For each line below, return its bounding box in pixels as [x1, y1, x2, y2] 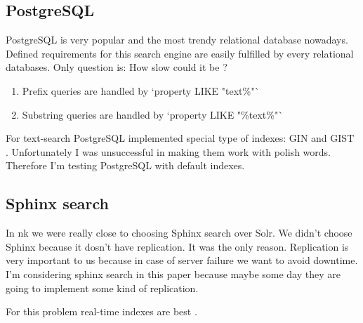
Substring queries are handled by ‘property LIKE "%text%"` [22, 107, 284, 121]
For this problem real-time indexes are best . [6, 304, 197, 319]
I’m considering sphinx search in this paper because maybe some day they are [6, 266, 341, 281]
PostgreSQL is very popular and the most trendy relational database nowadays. [6, 32, 348, 47]
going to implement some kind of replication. [6, 280, 199, 295]
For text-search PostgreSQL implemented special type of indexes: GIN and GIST [6, 131, 355, 145]
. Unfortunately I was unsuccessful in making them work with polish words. [6, 144, 331, 159]
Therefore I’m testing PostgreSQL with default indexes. [6, 158, 245, 173]
